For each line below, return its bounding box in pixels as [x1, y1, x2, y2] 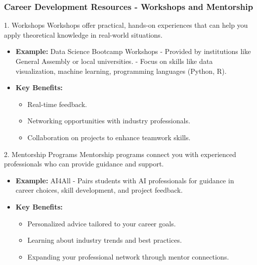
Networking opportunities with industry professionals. [27, 115, 190, 126]
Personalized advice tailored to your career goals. [27, 218, 176, 228]
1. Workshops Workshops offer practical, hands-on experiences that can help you [4, 20, 248, 30]
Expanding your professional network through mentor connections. [27, 251, 229, 262]
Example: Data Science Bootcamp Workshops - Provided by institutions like [15, 46, 251, 56]
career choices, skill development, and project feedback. [15, 185, 183, 195]
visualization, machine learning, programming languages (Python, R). [15, 65, 227, 76]
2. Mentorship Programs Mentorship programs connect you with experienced [4, 149, 236, 159]
